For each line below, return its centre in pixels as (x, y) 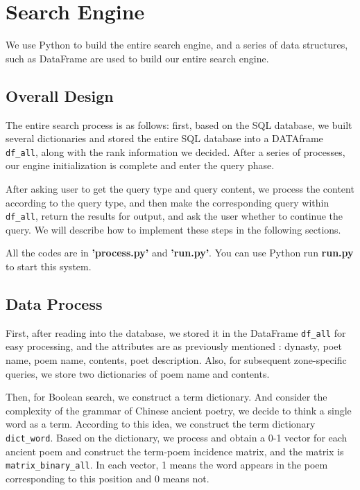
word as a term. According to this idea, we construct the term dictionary (161, 424)
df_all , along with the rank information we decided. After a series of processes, (175, 151)
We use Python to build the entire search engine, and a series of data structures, (177, 45)
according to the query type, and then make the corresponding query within (168, 202)
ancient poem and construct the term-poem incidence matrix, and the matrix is (175, 451)
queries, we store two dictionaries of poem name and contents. (138, 373)
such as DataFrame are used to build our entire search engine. (137, 58)
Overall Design (60, 95)
